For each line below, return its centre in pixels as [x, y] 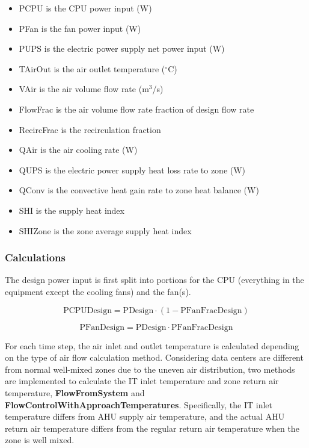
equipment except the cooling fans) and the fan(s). [98, 291]
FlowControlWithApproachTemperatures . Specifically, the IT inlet [139, 404]
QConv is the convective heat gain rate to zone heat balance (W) [139, 190]
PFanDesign [102, 327]
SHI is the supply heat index [72, 210]
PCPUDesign [87, 310]
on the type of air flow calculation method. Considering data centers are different [154, 357]
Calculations [35, 257]
